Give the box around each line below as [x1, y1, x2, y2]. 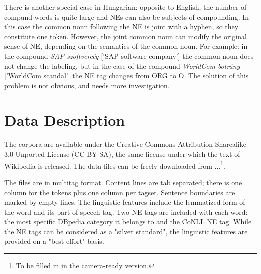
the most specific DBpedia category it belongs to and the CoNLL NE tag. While [4, 216, 252, 227]
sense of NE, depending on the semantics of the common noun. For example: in [4, 41, 248, 51]
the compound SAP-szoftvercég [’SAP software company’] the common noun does [4, 50, 254, 61]
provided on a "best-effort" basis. [4, 236, 104, 246]
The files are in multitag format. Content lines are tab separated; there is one [4, 177, 242, 187]
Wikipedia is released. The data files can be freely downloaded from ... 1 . [4, 159, 225, 171]
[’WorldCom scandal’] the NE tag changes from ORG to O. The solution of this [4, 70, 249, 81]
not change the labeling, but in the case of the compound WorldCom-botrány [4, 60, 240, 71]
